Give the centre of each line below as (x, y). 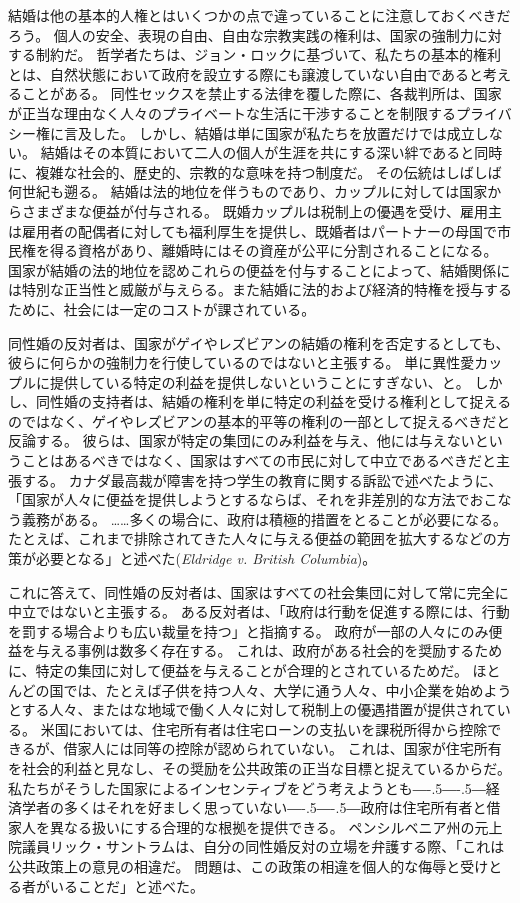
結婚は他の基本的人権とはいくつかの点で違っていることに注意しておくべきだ (259, 15)
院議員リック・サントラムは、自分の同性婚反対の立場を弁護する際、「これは (256, 846)
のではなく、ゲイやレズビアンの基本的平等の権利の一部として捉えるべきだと (259, 420)
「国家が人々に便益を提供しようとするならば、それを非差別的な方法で (239, 499)
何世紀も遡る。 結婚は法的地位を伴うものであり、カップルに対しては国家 (248, 191)
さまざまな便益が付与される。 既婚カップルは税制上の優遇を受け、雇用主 (261, 210)
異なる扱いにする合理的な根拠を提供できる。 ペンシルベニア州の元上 (276, 826)
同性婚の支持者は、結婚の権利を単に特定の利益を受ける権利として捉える (273, 401)
